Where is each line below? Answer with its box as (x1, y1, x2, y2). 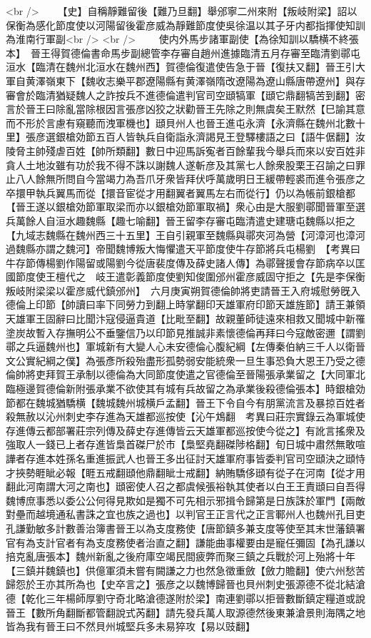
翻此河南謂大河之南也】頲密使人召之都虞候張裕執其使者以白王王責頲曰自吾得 (6, 479, 365, 494)
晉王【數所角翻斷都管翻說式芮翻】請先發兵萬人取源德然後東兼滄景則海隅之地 (6, 604, 365, 619)
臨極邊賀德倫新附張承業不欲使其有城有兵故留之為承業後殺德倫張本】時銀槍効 (6, 381, 365, 396)
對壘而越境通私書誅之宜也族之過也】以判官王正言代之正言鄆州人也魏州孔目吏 (6, 507, 365, 522)
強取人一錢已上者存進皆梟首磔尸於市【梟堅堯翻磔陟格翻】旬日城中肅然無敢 (6, 437, 355, 452)
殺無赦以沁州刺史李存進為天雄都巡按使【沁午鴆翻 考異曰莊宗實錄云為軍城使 (6, 409, 365, 424)
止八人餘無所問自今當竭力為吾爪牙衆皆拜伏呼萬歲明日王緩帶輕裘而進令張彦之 (6, 171, 365, 186)
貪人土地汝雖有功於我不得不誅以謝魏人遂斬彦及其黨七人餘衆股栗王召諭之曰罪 (6, 157, 365, 172)
